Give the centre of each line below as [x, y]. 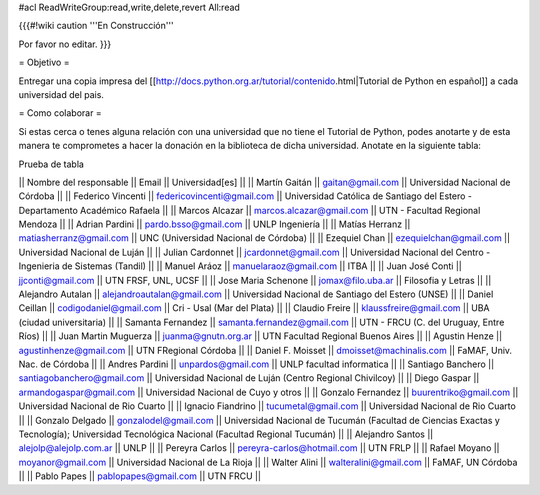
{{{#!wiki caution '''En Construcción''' [96, 26]
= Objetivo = [44, 62]
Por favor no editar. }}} [65, 44]
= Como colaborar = [60, 113]
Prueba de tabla [51, 164]
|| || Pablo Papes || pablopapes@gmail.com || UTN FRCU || [140, 476]
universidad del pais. [61, 94]
